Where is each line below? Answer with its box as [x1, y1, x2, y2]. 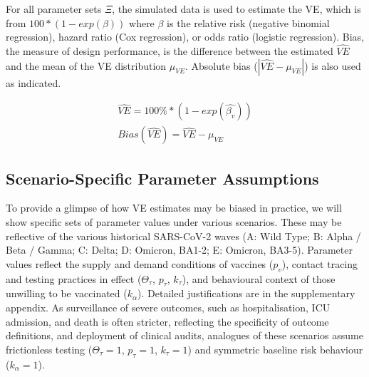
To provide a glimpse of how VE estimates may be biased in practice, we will [6, 200, 342, 215]
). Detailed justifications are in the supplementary [137, 286, 355, 301]
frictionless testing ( [6, 341, 93, 356]
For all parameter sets [6, 1, 102, 16]
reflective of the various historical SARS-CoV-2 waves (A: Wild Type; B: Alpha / [6, 228, 361, 243]
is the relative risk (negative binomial [167, 15, 330, 30]
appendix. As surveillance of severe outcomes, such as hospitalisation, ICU [6, 300, 331, 315]
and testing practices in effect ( [6, 271, 142, 286]
